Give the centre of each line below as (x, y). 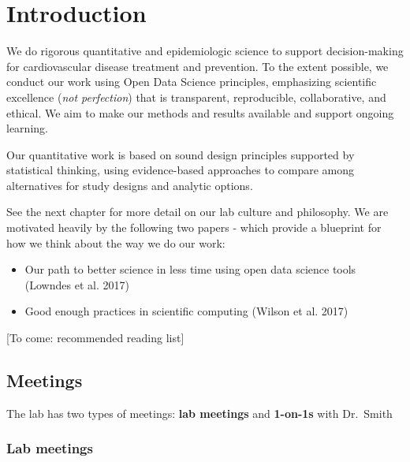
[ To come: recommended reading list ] (95, 338)
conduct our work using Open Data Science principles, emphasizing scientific (192, 82)
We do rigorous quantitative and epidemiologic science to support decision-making (205, 51)
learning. (27, 128)
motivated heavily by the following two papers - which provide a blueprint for (194, 227)
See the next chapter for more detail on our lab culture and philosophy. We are (198, 212)
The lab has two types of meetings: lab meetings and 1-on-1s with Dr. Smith (199, 413)
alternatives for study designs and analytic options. (130, 185)
